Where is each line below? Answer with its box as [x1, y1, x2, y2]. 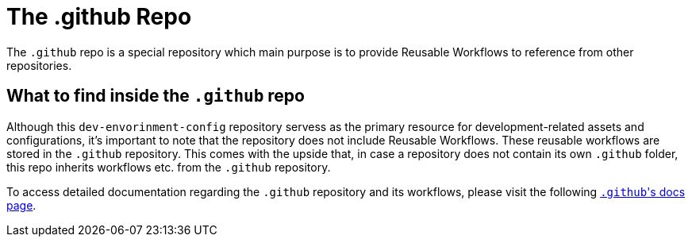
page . [6, 198, 37, 212]
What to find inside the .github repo [6, 86, 305, 106]
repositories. [6, 58, 72, 72]
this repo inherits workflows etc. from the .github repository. [6, 160, 331, 174]
